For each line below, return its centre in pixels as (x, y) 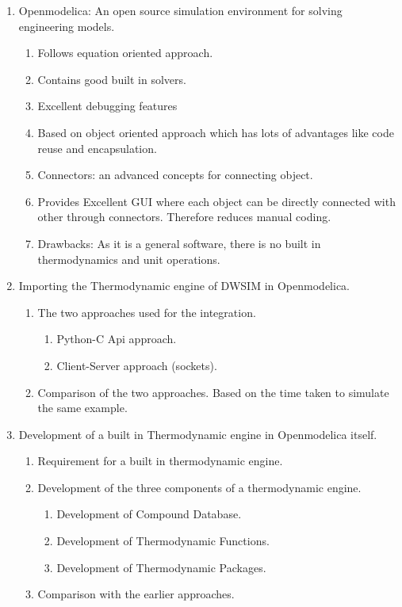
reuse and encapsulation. (97, 148)
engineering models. (67, 26)
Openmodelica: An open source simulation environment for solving (180, 10)
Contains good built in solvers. (112, 79)
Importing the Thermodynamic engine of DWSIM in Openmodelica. (184, 286)
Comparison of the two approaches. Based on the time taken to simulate (213, 392)
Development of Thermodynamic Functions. (163, 541)
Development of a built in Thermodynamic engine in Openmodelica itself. (198, 434)
